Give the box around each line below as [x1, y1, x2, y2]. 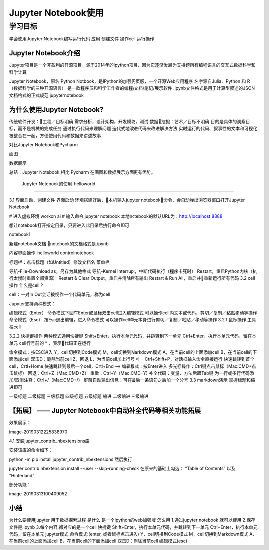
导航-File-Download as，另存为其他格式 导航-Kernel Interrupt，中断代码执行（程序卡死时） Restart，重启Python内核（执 [9, 268, 257, 274]
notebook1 [9, 231, 31, 237]
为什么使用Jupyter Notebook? [9, 105, 104, 114]
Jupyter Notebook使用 [9, 7, 104, 18]
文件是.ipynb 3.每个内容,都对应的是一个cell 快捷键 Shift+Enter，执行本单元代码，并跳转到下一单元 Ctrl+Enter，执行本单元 [9, 524, 258, 530]
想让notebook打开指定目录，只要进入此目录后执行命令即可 [9, 222, 130, 228]
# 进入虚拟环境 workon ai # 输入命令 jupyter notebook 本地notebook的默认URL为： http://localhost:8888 [9, 213, 223, 219]
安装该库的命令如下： [9, 447, 53, 453]
